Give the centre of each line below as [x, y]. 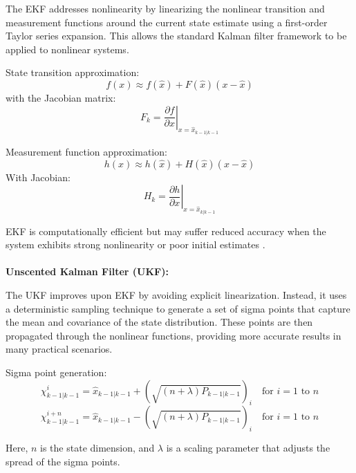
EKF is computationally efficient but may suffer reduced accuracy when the [166, 231]
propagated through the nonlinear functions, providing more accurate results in [174, 335]
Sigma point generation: [56, 372]
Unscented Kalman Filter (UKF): [87, 271]
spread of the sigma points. [63, 461]
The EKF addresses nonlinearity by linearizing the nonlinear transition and [165, 8]
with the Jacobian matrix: [61, 97]
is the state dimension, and [97, 448]
